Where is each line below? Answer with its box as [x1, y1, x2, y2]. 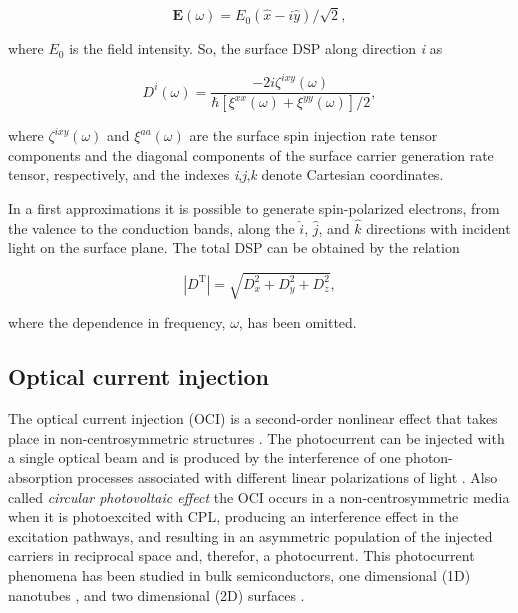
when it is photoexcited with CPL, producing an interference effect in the [8, 506, 459, 527]
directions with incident [366, 217, 511, 238]
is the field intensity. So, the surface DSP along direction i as [69, 38, 443, 59]
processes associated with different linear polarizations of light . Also [77, 467, 498, 488]
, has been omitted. [238, 312, 357, 333]
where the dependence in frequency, [8, 312, 226, 333]
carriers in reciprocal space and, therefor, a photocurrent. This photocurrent [8, 545, 475, 566]
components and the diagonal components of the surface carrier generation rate [8, 144, 494, 165]
